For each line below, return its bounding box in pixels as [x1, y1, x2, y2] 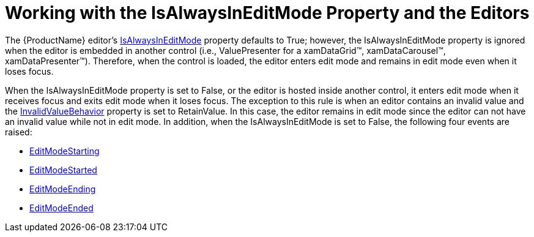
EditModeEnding [29, 183, 96, 194]
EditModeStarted [29, 164, 97, 175]
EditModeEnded [29, 202, 94, 213]
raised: [5, 126, 32, 137]
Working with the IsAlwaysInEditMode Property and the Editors [5, 2, 530, 23]
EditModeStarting [29, 145, 100, 156]
